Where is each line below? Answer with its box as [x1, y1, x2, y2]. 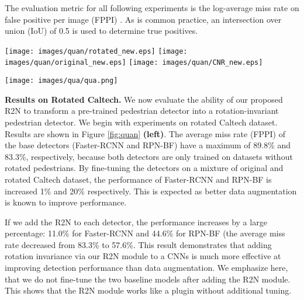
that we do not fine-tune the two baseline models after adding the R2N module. [5, 273, 291, 285]
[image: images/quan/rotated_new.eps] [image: [5, 47, 188, 55]
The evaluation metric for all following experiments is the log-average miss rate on [5, 2, 299, 13]
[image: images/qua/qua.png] [5, 76, 118, 85]
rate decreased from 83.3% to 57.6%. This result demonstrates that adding [5, 238, 272, 250]
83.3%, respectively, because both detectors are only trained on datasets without [5, 150, 293, 162]
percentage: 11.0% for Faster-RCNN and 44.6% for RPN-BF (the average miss [5, 227, 285, 239]
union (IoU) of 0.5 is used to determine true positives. [5, 25, 198, 37]
